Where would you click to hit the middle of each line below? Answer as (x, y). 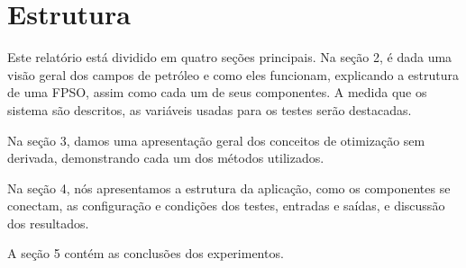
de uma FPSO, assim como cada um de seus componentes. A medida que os (217, 92)
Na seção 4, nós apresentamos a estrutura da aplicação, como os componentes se (229, 188)
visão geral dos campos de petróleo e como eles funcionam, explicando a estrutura (233, 74)
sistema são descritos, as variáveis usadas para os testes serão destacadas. (210, 109)
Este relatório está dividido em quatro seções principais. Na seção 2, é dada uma (230, 57)
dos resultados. (48, 223)
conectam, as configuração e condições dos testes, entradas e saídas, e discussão (226, 205)
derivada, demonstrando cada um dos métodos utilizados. (166, 158)
